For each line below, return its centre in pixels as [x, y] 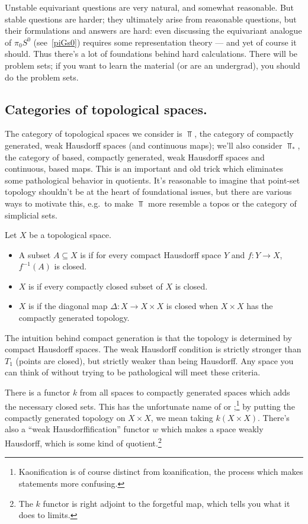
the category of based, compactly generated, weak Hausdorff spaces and [135, 157]
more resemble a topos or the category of [222, 203]
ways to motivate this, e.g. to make [69, 203]
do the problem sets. [42, 77]
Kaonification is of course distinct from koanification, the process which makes [161, 472]
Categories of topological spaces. [106, 109]
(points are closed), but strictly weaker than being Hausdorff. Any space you [155, 360]
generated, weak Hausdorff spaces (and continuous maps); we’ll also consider [144, 145]
